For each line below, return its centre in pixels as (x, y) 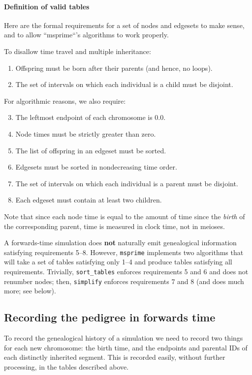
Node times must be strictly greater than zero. (86, 133)
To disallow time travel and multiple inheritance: (78, 51)
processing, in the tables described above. (66, 366)
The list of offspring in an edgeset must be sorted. (91, 150)
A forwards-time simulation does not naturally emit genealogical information (120, 243)
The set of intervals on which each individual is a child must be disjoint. (124, 84)
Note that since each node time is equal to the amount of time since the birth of (125, 216)
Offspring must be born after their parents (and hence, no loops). (114, 68)
